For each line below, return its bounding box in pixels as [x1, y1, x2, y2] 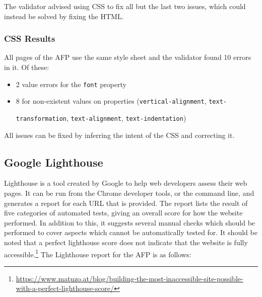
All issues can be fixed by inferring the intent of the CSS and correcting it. [4, 129, 235, 140]
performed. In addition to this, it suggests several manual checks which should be [4, 217, 255, 228]
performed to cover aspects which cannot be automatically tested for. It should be [4, 227, 257, 238]
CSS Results [4, 32, 55, 45]
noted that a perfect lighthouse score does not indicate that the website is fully [4, 237, 248, 247]
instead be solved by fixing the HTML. [4, 11, 124, 21]
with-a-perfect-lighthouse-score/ [16, 283, 114, 293]
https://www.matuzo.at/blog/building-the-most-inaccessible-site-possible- [16, 273, 243, 283]
